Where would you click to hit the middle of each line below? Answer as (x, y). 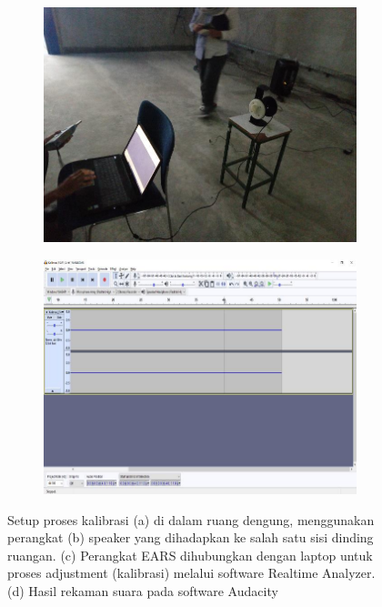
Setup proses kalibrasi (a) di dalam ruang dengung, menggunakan (191, 519)
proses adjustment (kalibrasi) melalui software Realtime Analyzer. (191, 573)
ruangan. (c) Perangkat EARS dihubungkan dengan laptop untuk (190, 555)
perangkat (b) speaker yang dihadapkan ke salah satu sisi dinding (191, 537)
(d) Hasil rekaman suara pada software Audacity (143, 590)
